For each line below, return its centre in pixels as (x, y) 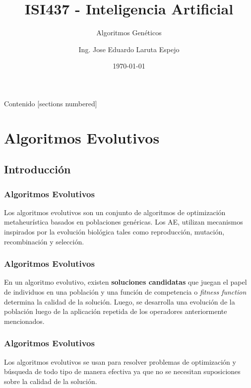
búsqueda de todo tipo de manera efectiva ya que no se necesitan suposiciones (122, 371)
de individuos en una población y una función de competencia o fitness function (125, 292)
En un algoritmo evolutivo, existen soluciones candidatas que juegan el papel (125, 282)
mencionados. (24, 321)
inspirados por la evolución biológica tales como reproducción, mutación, (114, 232)
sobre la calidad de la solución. (51, 381)
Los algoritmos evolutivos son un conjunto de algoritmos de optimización (115, 212)
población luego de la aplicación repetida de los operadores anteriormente (116, 311)
